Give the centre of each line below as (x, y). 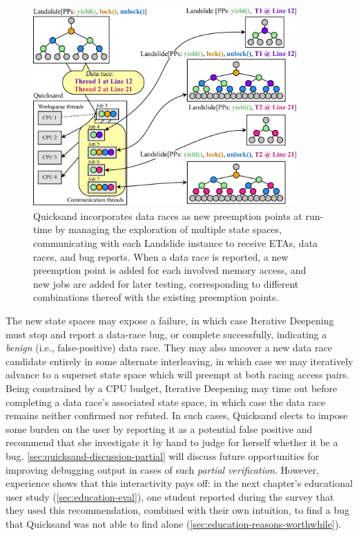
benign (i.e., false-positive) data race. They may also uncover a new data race (169, 348)
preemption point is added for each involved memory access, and (170, 270)
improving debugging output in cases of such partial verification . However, (163, 469)
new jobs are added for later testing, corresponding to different (166, 283)
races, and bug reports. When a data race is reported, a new (161, 256)
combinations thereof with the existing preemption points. (156, 297)
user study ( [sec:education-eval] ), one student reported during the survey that (170, 496)
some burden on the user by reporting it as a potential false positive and (159, 428)
